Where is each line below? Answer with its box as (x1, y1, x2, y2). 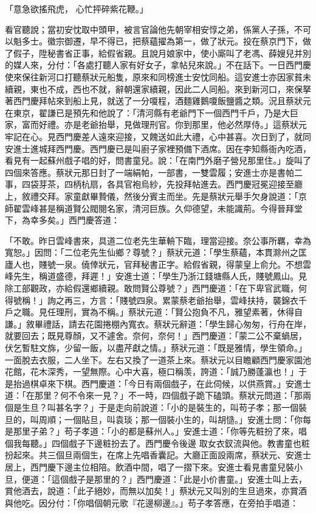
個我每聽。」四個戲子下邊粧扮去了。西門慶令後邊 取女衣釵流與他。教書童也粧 (5, 436, 310, 449)
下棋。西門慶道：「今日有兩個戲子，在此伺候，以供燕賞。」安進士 (55, 377, 311, 389)
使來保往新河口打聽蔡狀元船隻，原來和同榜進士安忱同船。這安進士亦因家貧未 (5, 70, 311, 83)
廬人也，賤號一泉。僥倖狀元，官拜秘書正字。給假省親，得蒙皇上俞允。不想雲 (5, 257, 311, 270)
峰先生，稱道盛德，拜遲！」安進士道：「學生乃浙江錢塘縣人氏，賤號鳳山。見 (5, 270, 307, 282)
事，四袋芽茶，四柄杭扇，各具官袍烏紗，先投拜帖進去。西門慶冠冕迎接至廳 (5, 178, 303, 190)
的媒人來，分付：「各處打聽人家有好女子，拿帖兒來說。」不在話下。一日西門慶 (5, 58, 311, 71)
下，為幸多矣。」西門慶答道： (5, 214, 120, 226)
